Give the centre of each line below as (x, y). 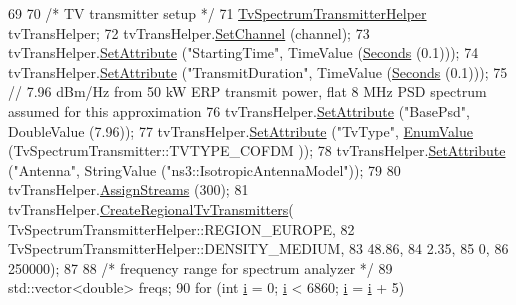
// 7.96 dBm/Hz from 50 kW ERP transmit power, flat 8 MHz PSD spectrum (247, 91)
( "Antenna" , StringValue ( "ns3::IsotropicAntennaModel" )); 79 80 (204, 169)
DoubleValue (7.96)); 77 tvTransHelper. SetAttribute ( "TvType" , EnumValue (240, 130)
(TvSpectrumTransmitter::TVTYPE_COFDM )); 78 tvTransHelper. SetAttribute (257, 150)
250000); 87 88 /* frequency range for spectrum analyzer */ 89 (200, 267)
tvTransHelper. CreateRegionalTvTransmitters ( (151, 208)
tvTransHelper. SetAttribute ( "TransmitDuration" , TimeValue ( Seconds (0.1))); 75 (258, 71)
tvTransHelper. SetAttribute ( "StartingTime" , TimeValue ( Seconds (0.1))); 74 (243, 52)
